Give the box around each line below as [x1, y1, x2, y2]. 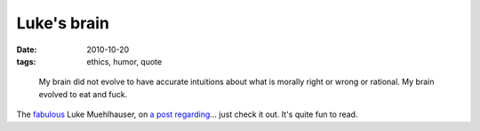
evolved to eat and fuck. [38, 89, 128, 99]
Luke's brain [16, 13, 110, 33]
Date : [16, 44, 37, 55]
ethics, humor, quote [86, 56, 163, 66]
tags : [16, 56, 36, 66]
